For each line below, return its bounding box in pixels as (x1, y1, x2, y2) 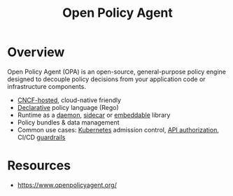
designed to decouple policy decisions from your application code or (7, 75, 206, 83)
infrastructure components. (7, 82, 86, 90)
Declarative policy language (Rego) (17, 103, 119, 111)
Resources (7, 157, 71, 174)
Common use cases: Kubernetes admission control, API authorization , (17, 125, 219, 134)
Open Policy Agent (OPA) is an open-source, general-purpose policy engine (7, 67, 226, 76)
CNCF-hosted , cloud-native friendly (17, 96, 121, 104)
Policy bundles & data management (17, 118, 120, 127)
